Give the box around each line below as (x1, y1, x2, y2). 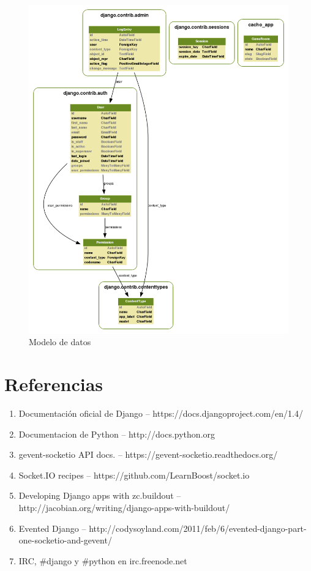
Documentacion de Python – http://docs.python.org (18, 427, 215, 440)
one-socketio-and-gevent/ (18, 534, 112, 547)
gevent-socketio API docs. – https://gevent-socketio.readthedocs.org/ (18, 448, 278, 461)
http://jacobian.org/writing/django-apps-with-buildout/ (18, 501, 230, 513)
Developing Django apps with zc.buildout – (18, 489, 181, 502)
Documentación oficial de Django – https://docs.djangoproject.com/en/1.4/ (18, 406, 303, 419)
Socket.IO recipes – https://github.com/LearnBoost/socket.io (18, 468, 250, 481)
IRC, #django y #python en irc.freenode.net (18, 554, 187, 567)
